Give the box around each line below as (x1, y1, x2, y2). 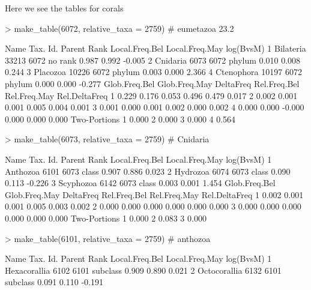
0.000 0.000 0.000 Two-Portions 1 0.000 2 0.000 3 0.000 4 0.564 (5, 112, 236, 125)
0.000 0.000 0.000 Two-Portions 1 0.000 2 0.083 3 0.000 (5, 211, 207, 224)
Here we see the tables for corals (5, 2, 124, 14)
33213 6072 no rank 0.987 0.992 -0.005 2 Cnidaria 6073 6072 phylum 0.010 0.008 (5, 53, 301, 66)
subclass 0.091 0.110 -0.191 (5, 276, 103, 288)
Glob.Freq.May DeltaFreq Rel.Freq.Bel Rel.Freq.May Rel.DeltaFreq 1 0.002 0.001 (5, 188, 304, 201)
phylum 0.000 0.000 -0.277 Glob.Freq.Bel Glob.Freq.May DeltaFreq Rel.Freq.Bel (5, 77, 300, 89)
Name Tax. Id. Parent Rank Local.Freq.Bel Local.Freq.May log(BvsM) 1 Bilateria (5, 42, 306, 55)
